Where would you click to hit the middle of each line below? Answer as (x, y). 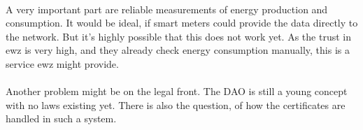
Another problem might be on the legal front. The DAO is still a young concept (177, 91)
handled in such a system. (61, 118)
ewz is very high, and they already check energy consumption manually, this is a (178, 50)
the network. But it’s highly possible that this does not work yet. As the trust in (178, 36)
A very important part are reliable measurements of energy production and (167, 9)
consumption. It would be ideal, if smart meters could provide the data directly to (182, 23)
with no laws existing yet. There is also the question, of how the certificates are (176, 104)
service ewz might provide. (62, 63)
